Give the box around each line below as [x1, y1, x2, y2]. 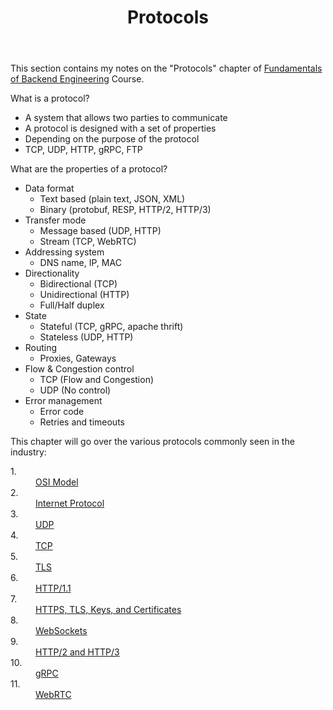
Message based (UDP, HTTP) [39, 225, 162, 237]
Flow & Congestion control [24, 363, 135, 375]
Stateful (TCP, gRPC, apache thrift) [39, 321, 184, 333]
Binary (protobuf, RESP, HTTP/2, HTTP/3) [39, 204, 212, 216]
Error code [39, 406, 85, 418]
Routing [24, 342, 58, 354]
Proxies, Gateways [39, 352, 117, 365]
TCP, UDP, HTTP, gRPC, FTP [24, 144, 143, 156]
